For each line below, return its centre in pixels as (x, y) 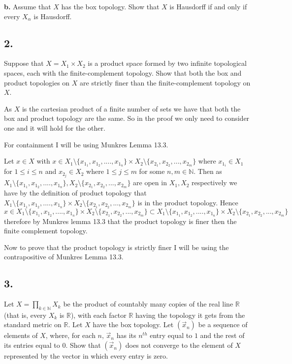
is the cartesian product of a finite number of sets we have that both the (131, 108)
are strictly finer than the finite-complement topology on (165, 82)
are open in (150, 182)
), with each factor (98, 315)
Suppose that (24, 63)
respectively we (214, 182)
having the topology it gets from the (190, 315)
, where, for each (70, 335)
